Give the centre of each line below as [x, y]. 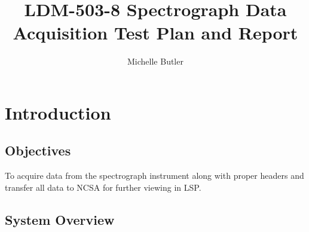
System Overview [60, 219]
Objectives [38, 150]
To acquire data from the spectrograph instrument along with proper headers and [154, 175]
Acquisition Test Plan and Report [155, 33]
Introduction [58, 112]
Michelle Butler [155, 61]
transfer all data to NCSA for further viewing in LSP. [103, 187]
